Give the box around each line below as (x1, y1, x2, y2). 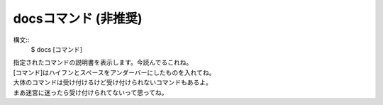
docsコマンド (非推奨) (13, 11, 143, 26)
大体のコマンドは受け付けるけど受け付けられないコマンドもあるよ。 (13, 78, 212, 87)
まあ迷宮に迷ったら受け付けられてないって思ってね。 (13, 88, 168, 96)
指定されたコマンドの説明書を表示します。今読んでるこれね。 (13, 58, 193, 67)
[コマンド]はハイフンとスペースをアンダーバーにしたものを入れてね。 (13, 68, 216, 77)
